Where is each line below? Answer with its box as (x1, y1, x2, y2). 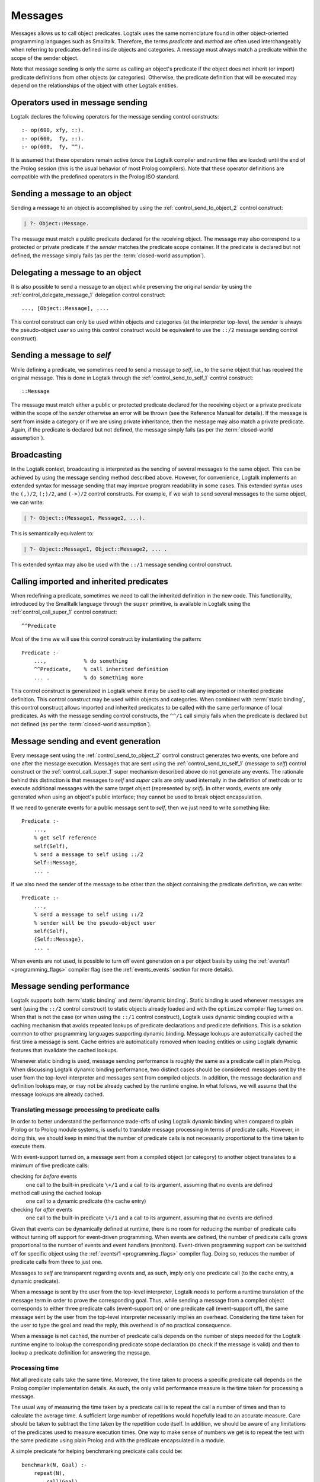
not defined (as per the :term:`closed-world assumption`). (11, 720, 152, 727)
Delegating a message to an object (11, 267, 142, 277)
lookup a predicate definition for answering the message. (11, 1349, 151, 1356)
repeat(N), (33, 1470, 66, 1477)
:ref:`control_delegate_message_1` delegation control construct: (11, 291, 166, 299)
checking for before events (11, 1173, 77, 1180)
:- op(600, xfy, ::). (21, 127, 84, 133)
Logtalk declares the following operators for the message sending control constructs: (11, 113, 219, 120)
